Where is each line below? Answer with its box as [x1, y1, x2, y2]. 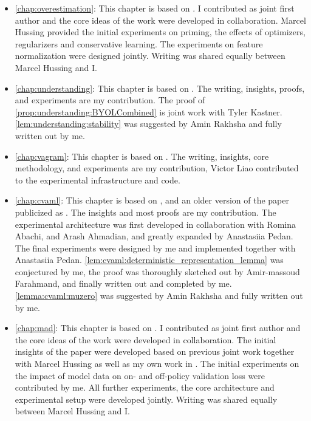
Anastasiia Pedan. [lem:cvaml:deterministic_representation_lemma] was [15, 253, 284, 266]
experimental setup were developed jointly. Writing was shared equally [15, 392, 278, 405]
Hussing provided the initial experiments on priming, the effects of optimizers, [15, 26, 306, 38]
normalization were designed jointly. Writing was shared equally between [15, 49, 285, 62]
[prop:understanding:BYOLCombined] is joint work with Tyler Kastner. [15, 105, 282, 118]
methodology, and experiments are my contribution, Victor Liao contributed [15, 162, 299, 174]
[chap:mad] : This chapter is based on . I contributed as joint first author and [15, 321, 301, 334]
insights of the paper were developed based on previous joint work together [15, 345, 295, 358]
